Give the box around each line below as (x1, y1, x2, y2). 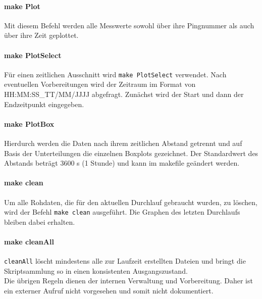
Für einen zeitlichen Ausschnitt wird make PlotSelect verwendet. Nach (4, 69, 227, 79)
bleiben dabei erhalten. (4, 216, 75, 227)
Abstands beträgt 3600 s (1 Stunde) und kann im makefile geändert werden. (4, 158, 240, 168)
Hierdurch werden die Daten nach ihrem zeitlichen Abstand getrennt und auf (4, 138, 242, 148)
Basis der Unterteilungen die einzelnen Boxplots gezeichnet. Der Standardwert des (4, 147, 258, 158)
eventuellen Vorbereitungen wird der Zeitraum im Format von (4, 79, 196, 89)
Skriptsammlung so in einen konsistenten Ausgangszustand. (4, 265, 188, 276)
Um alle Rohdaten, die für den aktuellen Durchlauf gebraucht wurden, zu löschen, (4, 196, 257, 207)
